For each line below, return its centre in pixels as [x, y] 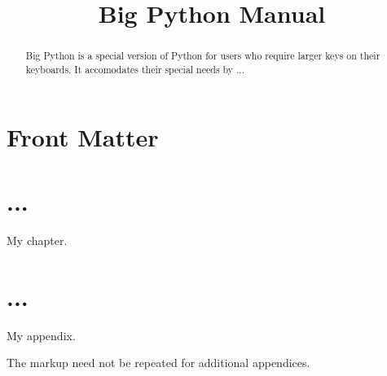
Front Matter [83, 137]
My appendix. [41, 335]
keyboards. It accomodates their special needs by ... [135, 69]
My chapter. [37, 240]
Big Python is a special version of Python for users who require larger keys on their [203, 56]
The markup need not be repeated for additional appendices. [158, 363]
